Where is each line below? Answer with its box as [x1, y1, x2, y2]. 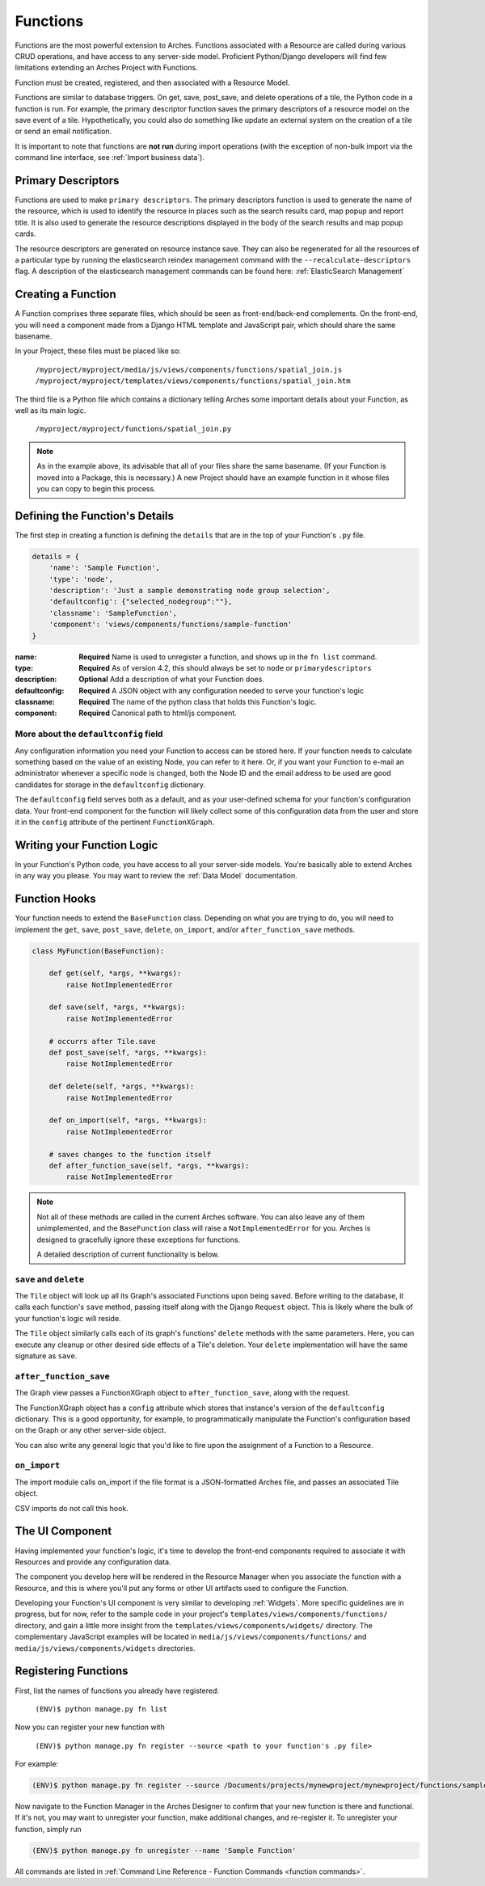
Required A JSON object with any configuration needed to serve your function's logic [78, 685, 364, 695]
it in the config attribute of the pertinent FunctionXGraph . [15, 817, 215, 827]
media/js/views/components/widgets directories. [15, 1643, 196, 1652]
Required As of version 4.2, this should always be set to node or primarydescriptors [78, 663, 372, 672]
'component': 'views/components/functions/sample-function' [48, 620, 293, 629]
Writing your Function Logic [15, 838, 158, 852]
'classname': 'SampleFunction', [48, 608, 178, 617]
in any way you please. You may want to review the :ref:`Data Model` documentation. [15, 871, 298, 881]
